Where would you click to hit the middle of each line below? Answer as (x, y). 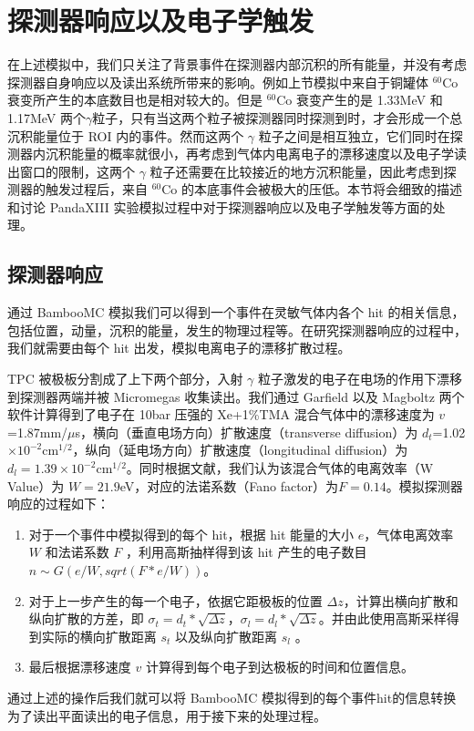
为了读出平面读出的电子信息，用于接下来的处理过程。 (167, 715)
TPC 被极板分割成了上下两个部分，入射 (125, 379)
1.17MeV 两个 (46, 117)
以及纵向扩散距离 (227, 636)
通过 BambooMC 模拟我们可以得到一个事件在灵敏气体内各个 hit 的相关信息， (236, 312)
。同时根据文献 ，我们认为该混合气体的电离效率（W (280, 468)
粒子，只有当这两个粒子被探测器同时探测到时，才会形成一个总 (278, 117)
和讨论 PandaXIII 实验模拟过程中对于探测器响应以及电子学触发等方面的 (220, 206)
